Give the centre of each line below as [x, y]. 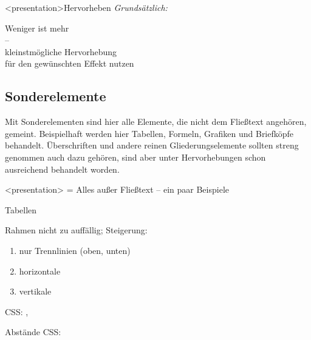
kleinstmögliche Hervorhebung [61, 51]
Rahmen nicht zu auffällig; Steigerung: [76, 230]
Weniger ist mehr [37, 28]
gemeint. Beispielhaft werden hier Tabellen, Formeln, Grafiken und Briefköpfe [149, 133]
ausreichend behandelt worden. [62, 169]
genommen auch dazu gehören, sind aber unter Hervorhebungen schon [135, 157]
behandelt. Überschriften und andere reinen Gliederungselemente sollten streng [152, 145]
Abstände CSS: [33, 332]
